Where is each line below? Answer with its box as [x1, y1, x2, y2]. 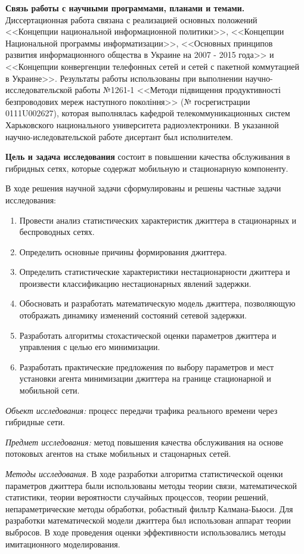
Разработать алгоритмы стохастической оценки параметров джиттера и [19, 329, 277, 341]
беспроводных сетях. [19, 225, 95, 238]
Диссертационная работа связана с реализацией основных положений [5, 13, 258, 26]
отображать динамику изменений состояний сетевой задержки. [19, 309, 247, 321]
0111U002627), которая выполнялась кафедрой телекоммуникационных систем [5, 107, 290, 119]
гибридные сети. [5, 416, 65, 428]
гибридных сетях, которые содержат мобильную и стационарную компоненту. [5, 162, 289, 174]
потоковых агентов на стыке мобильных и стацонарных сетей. [5, 447, 231, 460]
